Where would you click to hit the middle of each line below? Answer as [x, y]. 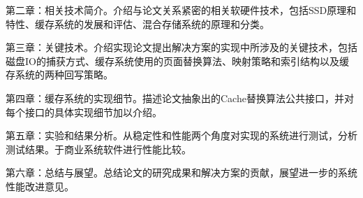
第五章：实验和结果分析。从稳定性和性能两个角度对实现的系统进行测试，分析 [181, 135]
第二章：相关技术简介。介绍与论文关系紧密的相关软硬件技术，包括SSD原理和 [181, 10]
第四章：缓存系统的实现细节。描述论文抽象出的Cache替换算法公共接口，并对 [180, 98]
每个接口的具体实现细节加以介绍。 [84, 112]
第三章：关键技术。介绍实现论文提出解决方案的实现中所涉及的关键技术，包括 [181, 47]
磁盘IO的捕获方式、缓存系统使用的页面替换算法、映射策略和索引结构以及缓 [177, 61]
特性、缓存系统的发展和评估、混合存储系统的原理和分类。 [138, 23]
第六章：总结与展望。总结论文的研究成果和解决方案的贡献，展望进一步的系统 [181, 172]
